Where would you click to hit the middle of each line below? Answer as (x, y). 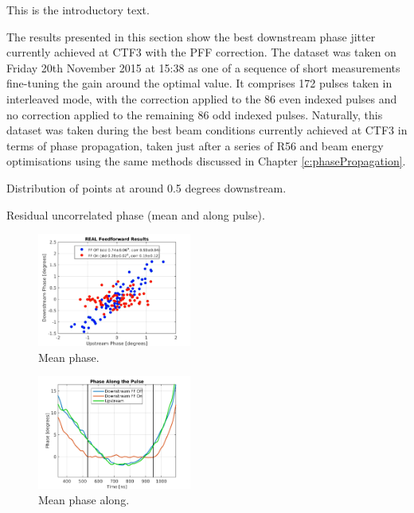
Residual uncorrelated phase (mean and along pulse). (136, 214)
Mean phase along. (84, 500)
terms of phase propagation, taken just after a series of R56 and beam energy (195, 145)
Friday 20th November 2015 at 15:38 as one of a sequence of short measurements (203, 67)
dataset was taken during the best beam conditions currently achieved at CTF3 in (207, 130)
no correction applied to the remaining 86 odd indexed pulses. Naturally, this (195, 114)
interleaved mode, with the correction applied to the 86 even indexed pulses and (202, 98)
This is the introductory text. (78, 10)
